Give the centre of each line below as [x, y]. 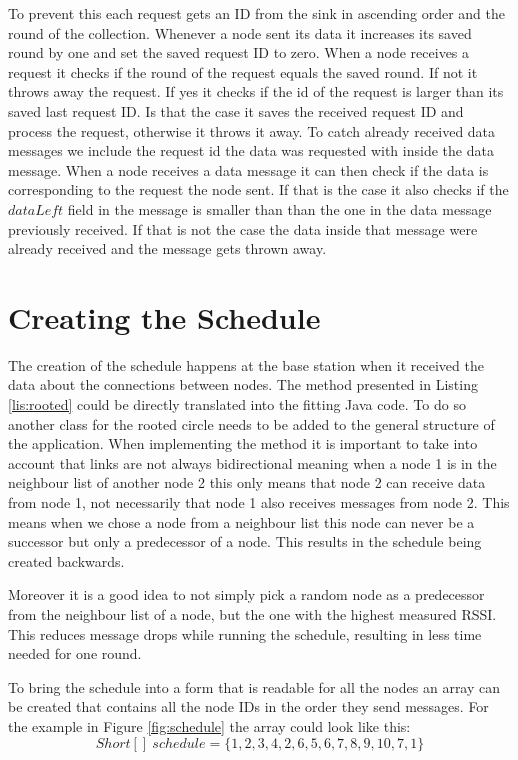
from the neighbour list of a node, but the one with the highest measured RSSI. [252, 613]
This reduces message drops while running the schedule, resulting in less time [245, 633]
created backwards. [66, 560]
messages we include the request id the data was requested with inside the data [251, 150]
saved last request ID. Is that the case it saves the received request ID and [236, 110]
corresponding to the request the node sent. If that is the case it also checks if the [258, 189]
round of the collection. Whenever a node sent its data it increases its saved [240, 32]
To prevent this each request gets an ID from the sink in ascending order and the [256, 13]
